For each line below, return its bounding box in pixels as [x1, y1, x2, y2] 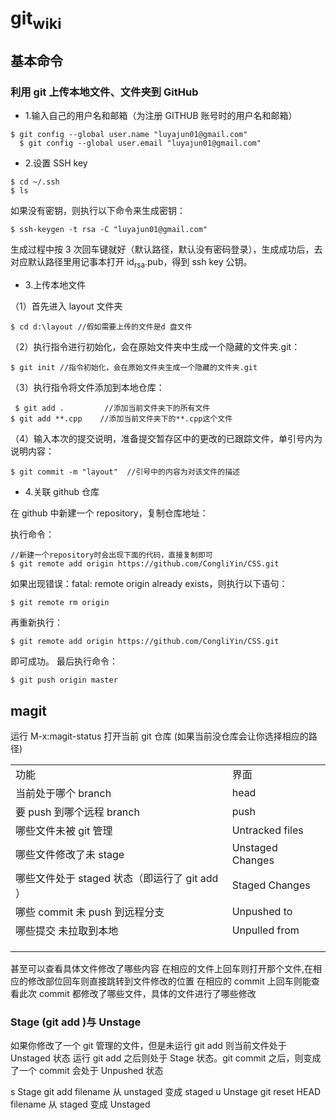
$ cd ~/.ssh [10, 177, 60, 187]
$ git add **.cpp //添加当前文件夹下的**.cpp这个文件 [10, 414, 233, 424]
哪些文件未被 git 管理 [15, 824, 113, 838]
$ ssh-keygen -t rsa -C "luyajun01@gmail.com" [10, 225, 208, 235]
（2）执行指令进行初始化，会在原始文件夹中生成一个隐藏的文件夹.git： [10, 341, 301, 353]
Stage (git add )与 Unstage [10, 1015, 142, 1029]
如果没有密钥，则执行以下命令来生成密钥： [10, 205, 186, 217]
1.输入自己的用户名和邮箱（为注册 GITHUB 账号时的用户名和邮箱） [24, 110, 298, 122]
